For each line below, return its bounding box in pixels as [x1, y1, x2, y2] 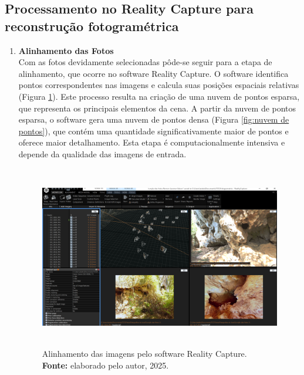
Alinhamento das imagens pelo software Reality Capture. [42, 347, 247, 360]
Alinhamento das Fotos [18, 44, 114, 56]
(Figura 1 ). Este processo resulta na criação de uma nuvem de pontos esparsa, [18, 90, 300, 102]
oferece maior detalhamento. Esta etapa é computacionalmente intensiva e [18, 136, 285, 148]
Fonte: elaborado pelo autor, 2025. [42, 359, 169, 371]
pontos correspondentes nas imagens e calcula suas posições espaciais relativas [18, 79, 299, 91]
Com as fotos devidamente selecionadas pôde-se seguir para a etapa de [18, 56, 272, 68]
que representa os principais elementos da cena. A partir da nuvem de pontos [18, 102, 296, 114]
